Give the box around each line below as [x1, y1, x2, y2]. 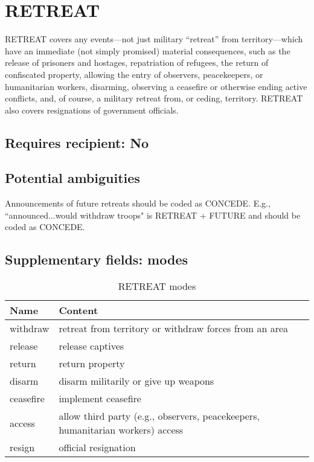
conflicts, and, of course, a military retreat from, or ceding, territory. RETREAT [5, 92, 303, 104]
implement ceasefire [59, 391, 141, 406]
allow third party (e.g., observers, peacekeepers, [59, 409, 260, 423]
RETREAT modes [118, 279, 196, 294]
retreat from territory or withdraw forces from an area [59, 321, 289, 336]
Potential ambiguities [5, 168, 140, 187]
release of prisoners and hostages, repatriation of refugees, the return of [5, 56, 269, 69]
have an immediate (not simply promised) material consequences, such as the [5, 44, 290, 57]
